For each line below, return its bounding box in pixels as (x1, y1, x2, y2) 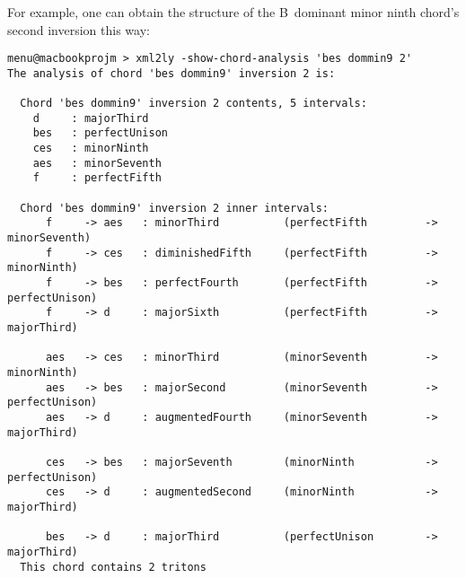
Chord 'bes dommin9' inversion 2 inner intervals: (20, 201, 329, 215)
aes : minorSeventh (32, 156, 162, 170)
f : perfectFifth (32, 171, 162, 185)
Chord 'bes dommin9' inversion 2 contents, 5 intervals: (20, 97, 367, 110)
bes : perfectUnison (32, 127, 168, 140)
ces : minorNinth (32, 142, 149, 155)
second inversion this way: (7, 20, 150, 39)
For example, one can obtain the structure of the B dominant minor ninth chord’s (7, 3, 460, 21)
